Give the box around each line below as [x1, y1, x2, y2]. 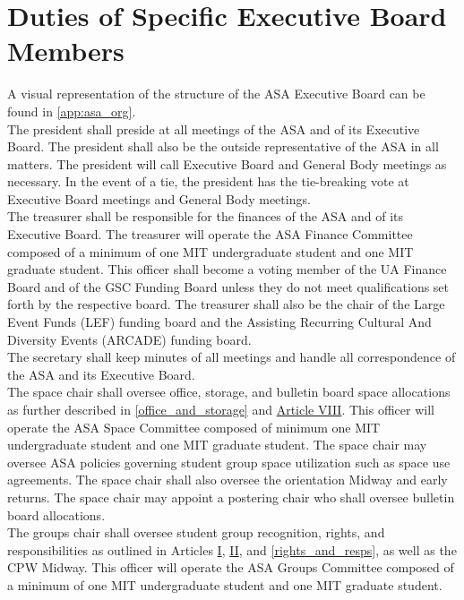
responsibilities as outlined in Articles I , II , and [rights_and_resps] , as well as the [7, 540, 457, 559]
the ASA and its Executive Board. [7, 364, 195, 383]
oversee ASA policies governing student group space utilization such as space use [7, 452, 451, 471]
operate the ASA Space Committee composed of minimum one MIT [7, 417, 381, 436]
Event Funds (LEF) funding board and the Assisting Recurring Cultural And [7, 313, 432, 331]
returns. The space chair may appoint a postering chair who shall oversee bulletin [7, 487, 455, 506]
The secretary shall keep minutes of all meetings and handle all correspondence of [7, 347, 456, 366]
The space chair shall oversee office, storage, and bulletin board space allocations [7, 382, 451, 401]
